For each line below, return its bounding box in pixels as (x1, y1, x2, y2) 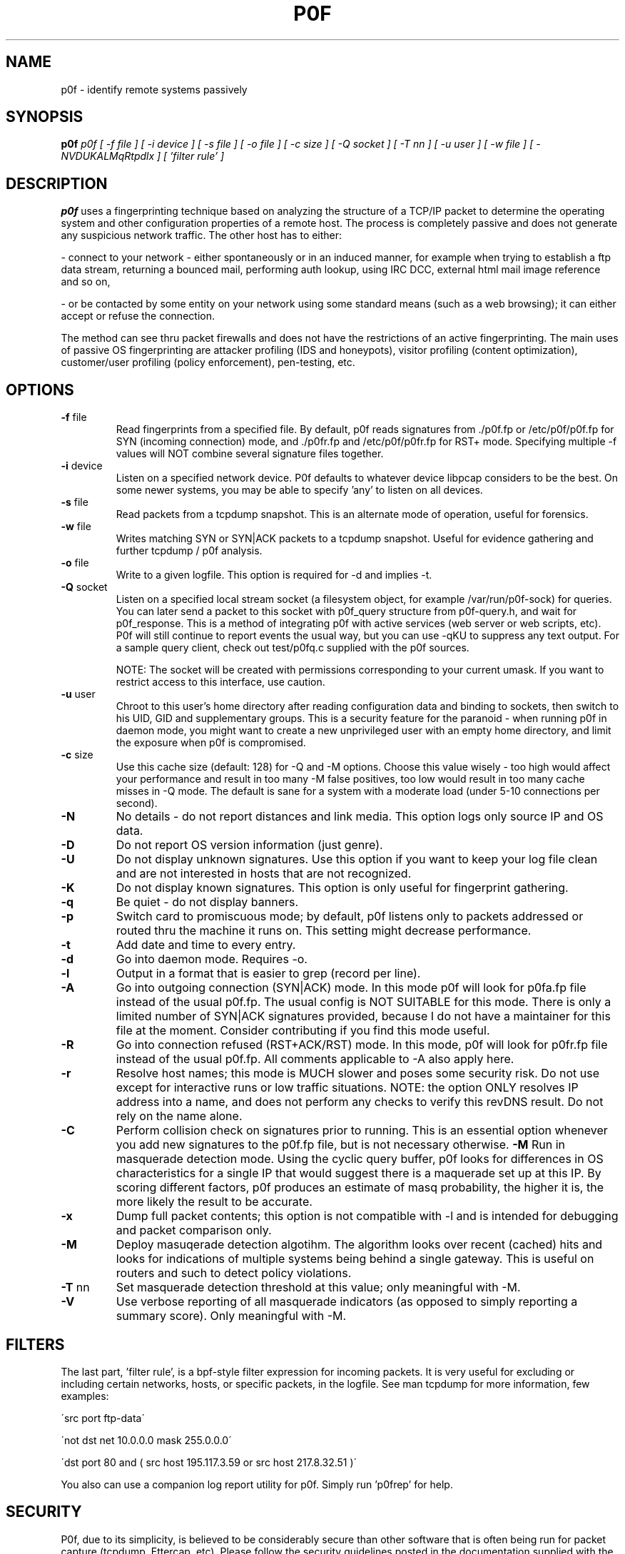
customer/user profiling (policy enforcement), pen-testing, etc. (61, 356, 355, 369)
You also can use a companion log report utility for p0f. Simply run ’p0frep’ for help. (61, 1478, 453, 1490)
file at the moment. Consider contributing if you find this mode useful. (116, 1023, 490, 1038)
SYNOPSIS (6, 108, 83, 126)
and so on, (61, 275, 111, 288)
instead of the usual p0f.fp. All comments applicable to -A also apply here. (116, 1052, 514, 1067)
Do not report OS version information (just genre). (116, 838, 383, 853)
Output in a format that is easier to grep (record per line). (116, 966, 421, 981)
